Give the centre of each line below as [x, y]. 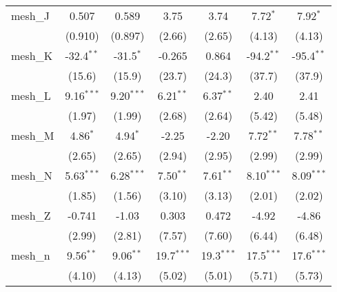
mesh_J [30, 15]
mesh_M [33, 135]
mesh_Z [31, 215]
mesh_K [32, 55]
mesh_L [31, 95]
